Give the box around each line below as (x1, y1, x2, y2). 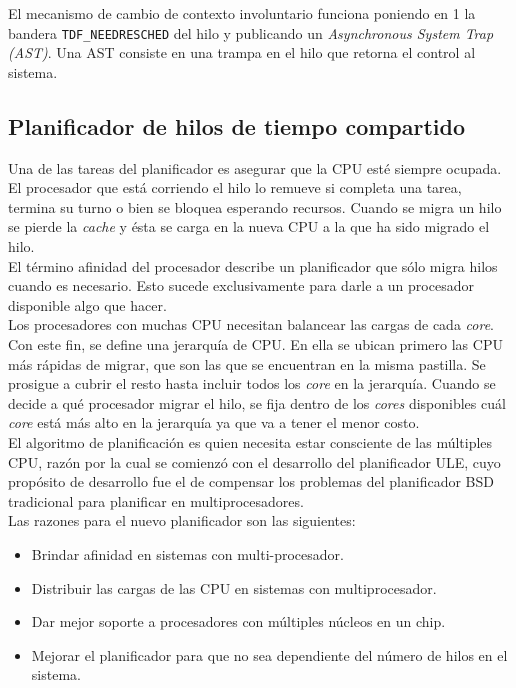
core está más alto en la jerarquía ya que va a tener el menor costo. (8, 412, 420, 433)
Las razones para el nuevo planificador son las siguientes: (8, 510, 356, 531)
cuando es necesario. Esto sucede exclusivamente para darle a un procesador (8, 275, 474, 296)
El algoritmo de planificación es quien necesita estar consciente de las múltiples (8, 431, 493, 452)
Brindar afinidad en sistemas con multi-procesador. (31, 543, 344, 564)
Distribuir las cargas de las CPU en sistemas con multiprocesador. (31, 577, 437, 598)
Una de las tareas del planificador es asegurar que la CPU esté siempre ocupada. (8, 157, 502, 178)
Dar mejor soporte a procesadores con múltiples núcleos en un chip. (31, 611, 446, 632)
